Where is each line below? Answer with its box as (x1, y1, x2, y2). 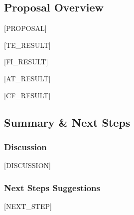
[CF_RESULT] (4, 90, 51, 100)
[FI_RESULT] (4, 56, 48, 67)
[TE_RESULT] (4, 39, 51, 50)
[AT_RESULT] (4, 73, 51, 83)
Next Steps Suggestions (4, 181, 100, 194)
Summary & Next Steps (4, 114, 131, 130)
